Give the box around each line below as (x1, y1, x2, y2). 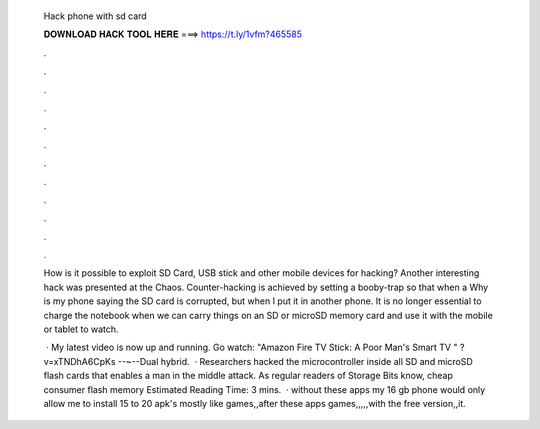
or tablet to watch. (43, 323, 119, 335)
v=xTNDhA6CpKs (43, 355, 116, 367)
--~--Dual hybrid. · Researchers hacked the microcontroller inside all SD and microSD (117, 355, 474, 367)
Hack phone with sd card (43, 10, 147, 22)
